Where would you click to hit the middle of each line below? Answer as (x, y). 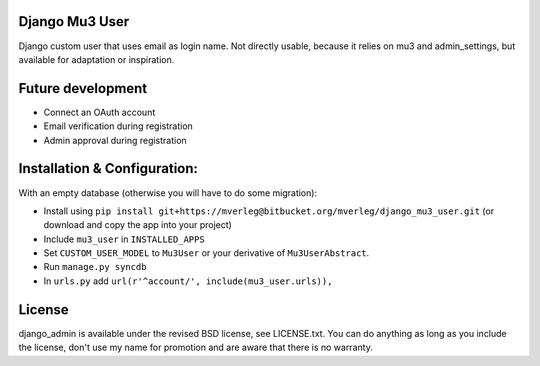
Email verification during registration (118, 126)
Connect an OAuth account (99, 112)
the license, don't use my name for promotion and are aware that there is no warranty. (196, 347)
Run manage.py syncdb (95, 267)
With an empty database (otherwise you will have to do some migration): (168, 192)
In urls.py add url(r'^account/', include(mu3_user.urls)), (188, 281)
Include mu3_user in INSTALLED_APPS (124, 239)
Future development (83, 88)
